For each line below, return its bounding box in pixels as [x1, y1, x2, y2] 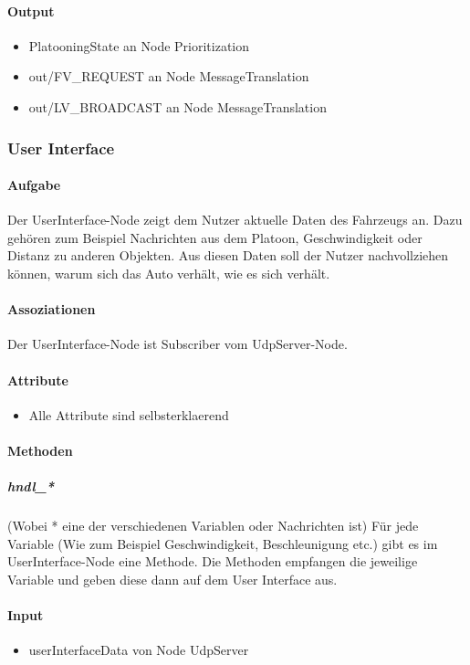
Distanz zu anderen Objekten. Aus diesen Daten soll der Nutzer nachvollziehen [7, 246, 449, 265]
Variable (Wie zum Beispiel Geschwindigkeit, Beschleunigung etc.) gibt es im [7, 533, 438, 553]
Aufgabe [7, 175, 61, 195]
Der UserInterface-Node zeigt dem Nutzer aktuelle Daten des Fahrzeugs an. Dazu [7, 210, 463, 229]
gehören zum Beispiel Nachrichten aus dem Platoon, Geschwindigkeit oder [7, 227, 423, 247]
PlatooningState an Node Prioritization [28, 36, 250, 55]
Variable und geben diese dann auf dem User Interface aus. [7, 569, 338, 588]
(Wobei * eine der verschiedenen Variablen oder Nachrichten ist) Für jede [7, 516, 419, 535]
